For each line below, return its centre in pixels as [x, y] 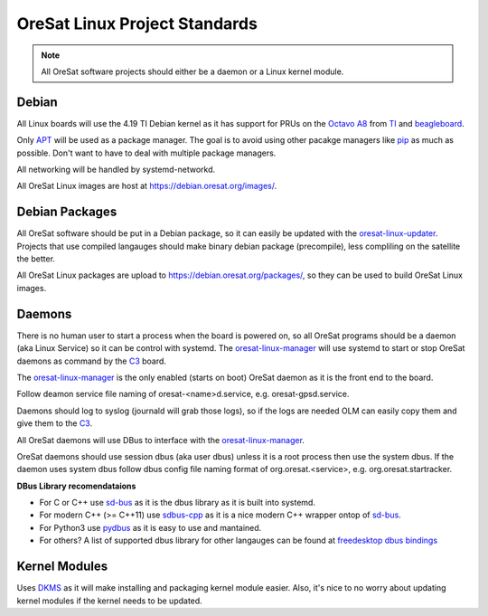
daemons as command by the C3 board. [92, 361]
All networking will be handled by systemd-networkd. [116, 170]
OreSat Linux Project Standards [137, 24]
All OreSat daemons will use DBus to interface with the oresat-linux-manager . [160, 440]
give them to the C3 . [55, 423]
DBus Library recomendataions [76, 486]
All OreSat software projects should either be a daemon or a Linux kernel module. [192, 71]
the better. [36, 259]
